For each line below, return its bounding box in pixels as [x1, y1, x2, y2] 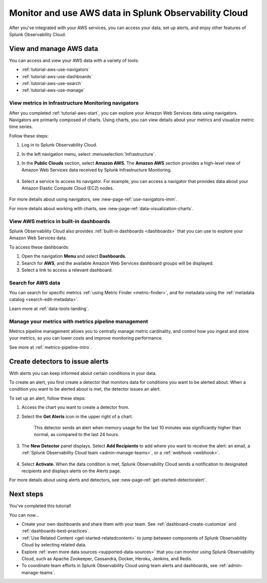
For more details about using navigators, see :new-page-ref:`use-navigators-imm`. [9, 196, 178, 202]
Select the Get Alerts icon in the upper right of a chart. [21, 413, 133, 419]
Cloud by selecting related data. [21, 542, 87, 548]
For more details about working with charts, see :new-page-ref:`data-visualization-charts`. [9, 205, 194, 211]
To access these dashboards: [9, 244, 69, 250]
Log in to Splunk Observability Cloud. [21, 142, 97, 148]
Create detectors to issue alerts [9, 357, 109, 365]
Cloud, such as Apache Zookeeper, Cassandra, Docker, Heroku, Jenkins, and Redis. [21, 556, 193, 562]
